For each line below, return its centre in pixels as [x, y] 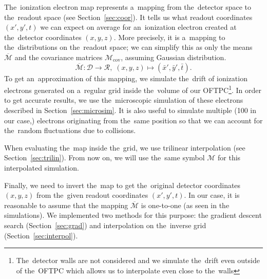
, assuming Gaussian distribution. [174, 57]
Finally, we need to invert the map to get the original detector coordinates [122, 185]
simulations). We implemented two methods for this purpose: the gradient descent [133, 215]
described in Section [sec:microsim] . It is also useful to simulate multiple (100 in [130, 110]
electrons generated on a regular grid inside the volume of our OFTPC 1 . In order [133, 89]
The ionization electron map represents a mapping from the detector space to [128, 7]
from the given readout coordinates [92, 195]
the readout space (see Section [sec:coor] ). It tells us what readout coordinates [128, 17]
